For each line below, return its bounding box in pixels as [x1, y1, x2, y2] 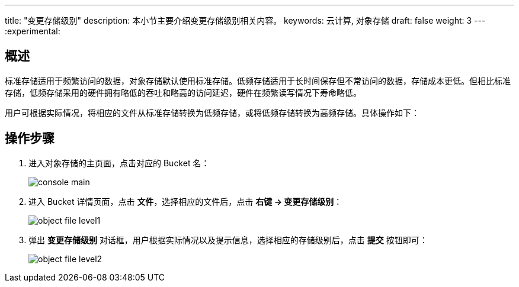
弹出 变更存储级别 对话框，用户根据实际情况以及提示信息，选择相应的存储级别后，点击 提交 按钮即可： [28, 234, 428, 245]
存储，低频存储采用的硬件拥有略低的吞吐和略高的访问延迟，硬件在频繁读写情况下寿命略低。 [5, 87, 361, 98]
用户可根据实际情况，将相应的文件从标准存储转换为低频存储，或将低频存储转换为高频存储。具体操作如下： [5, 107, 419, 118]
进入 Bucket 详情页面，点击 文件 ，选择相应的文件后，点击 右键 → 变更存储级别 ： [28, 196, 342, 207]
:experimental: [5, 26, 60, 36]
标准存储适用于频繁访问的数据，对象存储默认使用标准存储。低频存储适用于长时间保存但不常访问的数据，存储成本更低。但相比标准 [5, 75, 511, 86]
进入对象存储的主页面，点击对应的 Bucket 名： [28, 157, 210, 168]
